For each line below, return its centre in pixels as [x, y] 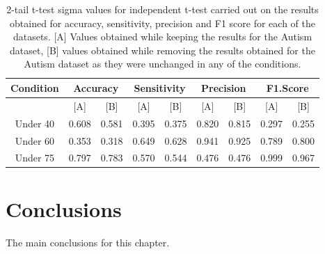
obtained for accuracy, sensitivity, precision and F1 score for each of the [162, 23]
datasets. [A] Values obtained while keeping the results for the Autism [162, 37]
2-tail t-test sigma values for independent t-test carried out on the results [162, 9]
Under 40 [35, 123]
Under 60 [35, 140]
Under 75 [35, 158]
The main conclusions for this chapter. [88, 242]
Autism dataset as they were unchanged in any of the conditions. [162, 64]
